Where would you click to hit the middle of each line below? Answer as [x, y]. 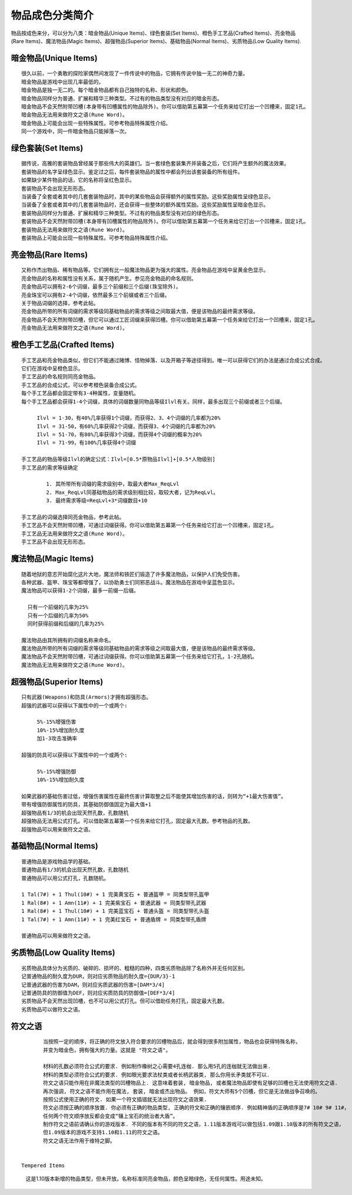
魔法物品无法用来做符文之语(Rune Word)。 [74, 665]
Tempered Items [43, 1166]
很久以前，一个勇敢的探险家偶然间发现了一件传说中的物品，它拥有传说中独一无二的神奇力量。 [135, 73]
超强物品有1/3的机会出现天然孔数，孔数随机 [75, 813]
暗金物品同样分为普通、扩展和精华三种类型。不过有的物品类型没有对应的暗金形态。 [122, 98]
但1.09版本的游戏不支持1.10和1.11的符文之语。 [103, 1132]
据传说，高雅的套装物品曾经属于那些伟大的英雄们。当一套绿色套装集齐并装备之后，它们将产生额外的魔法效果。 [155, 163]
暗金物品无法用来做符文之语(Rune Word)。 [74, 115]
